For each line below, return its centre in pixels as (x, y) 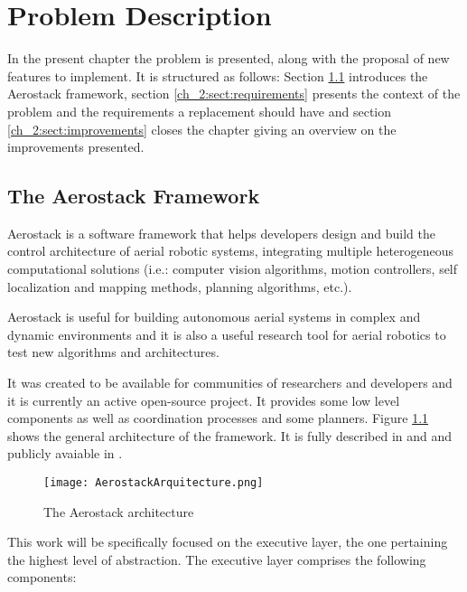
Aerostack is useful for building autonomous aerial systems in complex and (214, 317)
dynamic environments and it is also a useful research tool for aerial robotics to (227, 334)
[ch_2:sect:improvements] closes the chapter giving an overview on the (202, 129)
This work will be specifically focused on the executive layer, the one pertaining (228, 542)
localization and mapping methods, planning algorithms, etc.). (180, 286)
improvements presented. (76, 147)
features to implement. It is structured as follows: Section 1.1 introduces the (218, 75)
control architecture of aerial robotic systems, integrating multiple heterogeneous (231, 251)
